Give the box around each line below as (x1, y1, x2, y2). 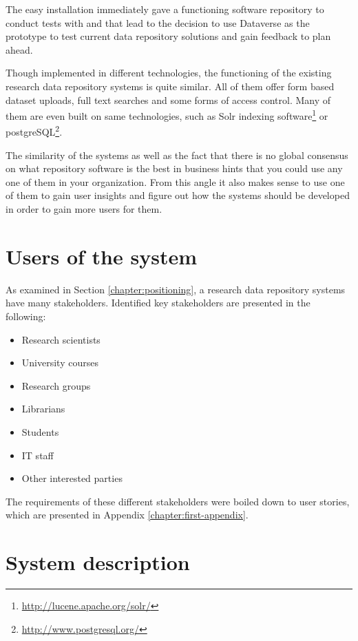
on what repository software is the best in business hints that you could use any (6, 161, 343, 176)
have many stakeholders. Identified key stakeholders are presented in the (6, 295, 310, 310)
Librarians (21, 401, 65, 416)
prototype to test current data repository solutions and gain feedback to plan (6, 29, 331, 43)
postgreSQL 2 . (6, 123, 63, 139)
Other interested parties (21, 471, 123, 485)
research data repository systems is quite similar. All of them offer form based (6, 78, 335, 93)
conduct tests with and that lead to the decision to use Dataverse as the (6, 15, 310, 30)
